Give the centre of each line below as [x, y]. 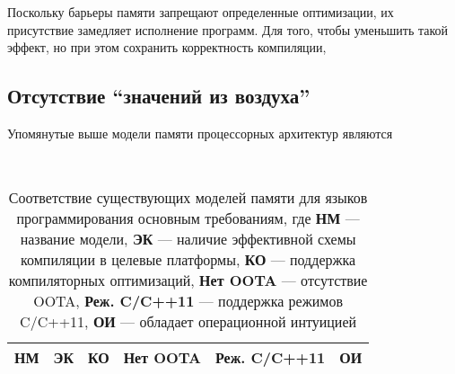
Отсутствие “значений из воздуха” [159, 96]
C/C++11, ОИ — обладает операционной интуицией [188, 322]
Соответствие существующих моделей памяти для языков [188, 198]
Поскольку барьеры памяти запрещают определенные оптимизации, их [201, 12]
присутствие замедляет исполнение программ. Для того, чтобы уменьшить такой [228, 29]
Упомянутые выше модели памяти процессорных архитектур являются [200, 133]
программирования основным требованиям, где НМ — [188, 218]
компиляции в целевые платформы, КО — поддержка [188, 260]
